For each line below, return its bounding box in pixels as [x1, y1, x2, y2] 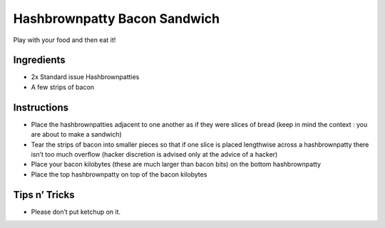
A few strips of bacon [31, 83, 95, 91]
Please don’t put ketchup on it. [31, 207, 121, 216]
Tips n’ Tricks [13, 189, 75, 201]
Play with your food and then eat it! [13, 36, 116, 44]
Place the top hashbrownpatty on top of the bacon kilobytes [31, 170, 207, 178]
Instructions [13, 101, 69, 113]
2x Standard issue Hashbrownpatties [31, 73, 140, 81]
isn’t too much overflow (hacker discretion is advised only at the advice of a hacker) [31, 150, 278, 158]
